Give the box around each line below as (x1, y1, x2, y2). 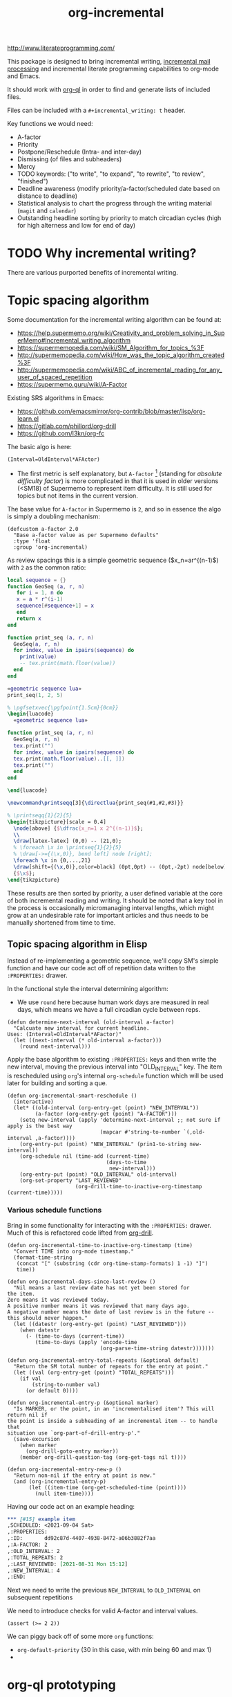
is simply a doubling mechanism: (7, 512, 100, 520)
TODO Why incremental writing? (7, 246, 197, 261)
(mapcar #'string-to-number (99, 1129, 181, 1136)
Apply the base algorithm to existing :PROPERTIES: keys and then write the (7, 1055, 217, 1064)
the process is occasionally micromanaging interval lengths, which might (7, 903, 214, 911)
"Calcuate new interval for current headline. (13, 1025, 150, 1032)
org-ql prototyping (7, 1677, 116, 1693)
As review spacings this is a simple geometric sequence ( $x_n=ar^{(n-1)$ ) (7, 556, 219, 564)
